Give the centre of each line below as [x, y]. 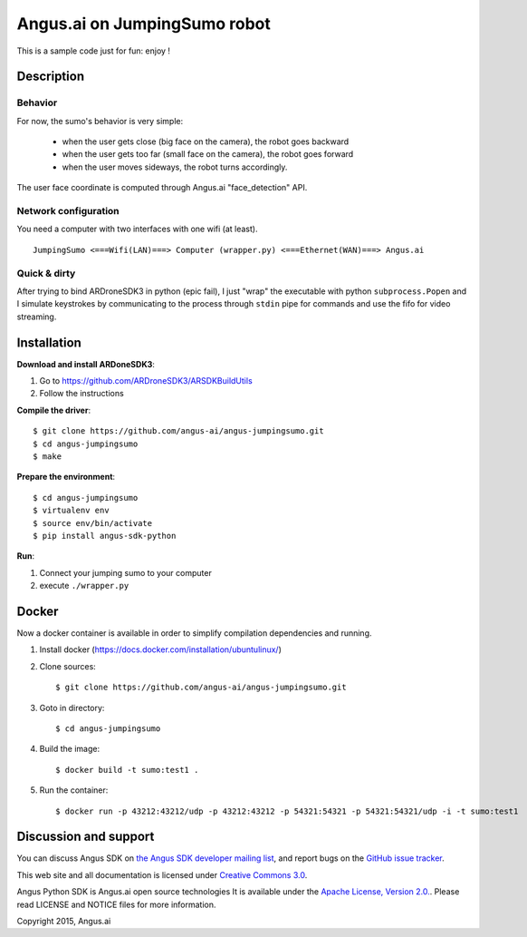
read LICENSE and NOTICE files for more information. [116, 904]
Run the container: [74, 790]
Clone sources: [68, 666]
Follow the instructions [81, 394]
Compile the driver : [53, 410]
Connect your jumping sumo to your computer [125, 572]
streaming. [37, 317]
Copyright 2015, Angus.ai [64, 921]
